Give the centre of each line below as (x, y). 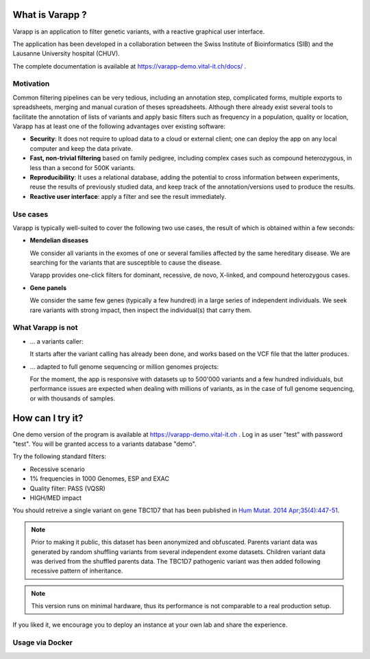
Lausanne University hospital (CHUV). (66, 53)
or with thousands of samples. (73, 398)
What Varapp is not (45, 328)
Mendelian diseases (59, 241)
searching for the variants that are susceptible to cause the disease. (126, 263)
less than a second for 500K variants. (83, 167)
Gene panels (48, 287)
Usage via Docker (43, 643)
